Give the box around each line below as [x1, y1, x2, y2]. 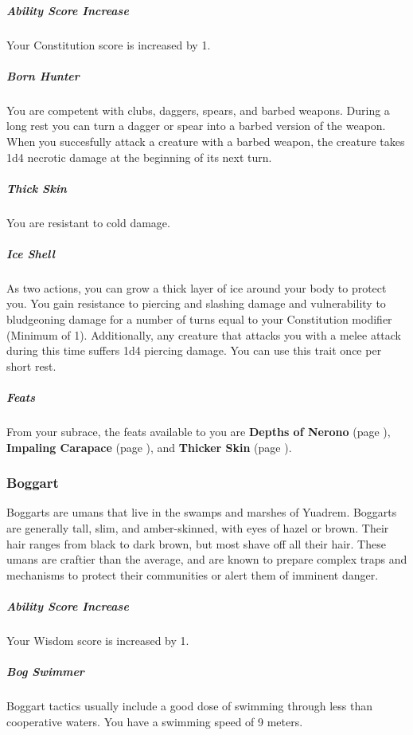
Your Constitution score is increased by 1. [6, 36, 211, 53]
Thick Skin [6, 179, 67, 196]
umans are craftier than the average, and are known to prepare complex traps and [6, 551, 407, 568]
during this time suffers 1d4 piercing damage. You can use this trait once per [6, 342, 382, 359]
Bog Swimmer [6, 663, 84, 680]
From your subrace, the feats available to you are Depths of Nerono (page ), [6, 423, 391, 439]
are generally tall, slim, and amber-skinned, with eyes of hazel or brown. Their [6, 519, 389, 536]
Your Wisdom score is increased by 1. [6, 631, 189, 648]
